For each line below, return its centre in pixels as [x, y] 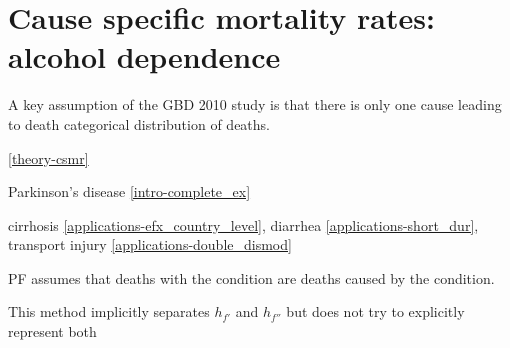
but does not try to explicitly [375, 311]
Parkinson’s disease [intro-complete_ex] [129, 191]
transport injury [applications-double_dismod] [150, 244]
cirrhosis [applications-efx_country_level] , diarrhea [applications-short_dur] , [243, 224]
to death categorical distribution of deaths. [139, 123]
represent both [52, 331]
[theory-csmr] [48, 157]
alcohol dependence [144, 56]
